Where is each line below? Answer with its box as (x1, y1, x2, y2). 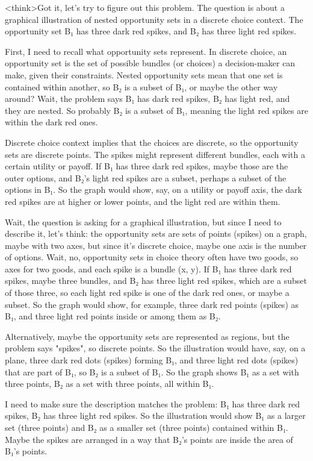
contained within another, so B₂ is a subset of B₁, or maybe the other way (5, 80, 278, 93)
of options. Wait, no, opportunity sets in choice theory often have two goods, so (5, 251, 299, 263)
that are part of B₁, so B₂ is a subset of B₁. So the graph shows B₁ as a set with (5, 365, 299, 378)
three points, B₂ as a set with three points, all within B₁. (5, 377, 214, 390)
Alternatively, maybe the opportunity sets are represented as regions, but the (5, 330, 290, 342)
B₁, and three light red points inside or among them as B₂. (5, 310, 221, 322)
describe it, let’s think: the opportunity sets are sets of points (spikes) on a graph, (5, 227, 307, 240)
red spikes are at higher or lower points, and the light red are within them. (5, 195, 280, 207)
